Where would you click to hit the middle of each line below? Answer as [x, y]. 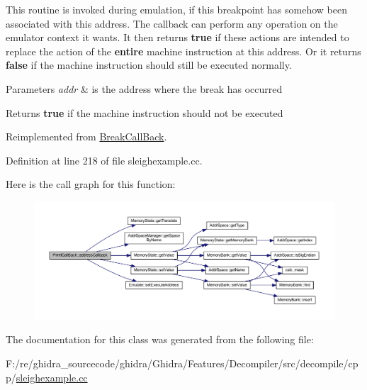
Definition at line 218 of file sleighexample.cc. [104, 160]
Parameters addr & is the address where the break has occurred [144, 88]
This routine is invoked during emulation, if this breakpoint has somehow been [176, 9]
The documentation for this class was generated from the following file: [160, 339]
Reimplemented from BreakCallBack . [86, 136]
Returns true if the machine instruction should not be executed [145, 112]
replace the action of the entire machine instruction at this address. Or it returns [183, 51]
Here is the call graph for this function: [91, 184]
